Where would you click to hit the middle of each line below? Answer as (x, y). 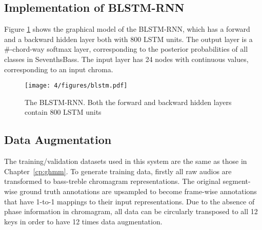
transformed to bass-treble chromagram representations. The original (112, 181)
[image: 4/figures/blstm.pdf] (76, 86)
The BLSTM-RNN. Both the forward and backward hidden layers (128, 102)
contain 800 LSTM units (63, 112)
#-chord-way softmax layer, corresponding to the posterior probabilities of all (126, 49)
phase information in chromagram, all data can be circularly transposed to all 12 (131, 211)
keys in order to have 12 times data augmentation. (83, 221)
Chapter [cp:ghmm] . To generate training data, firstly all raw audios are (118, 171)
